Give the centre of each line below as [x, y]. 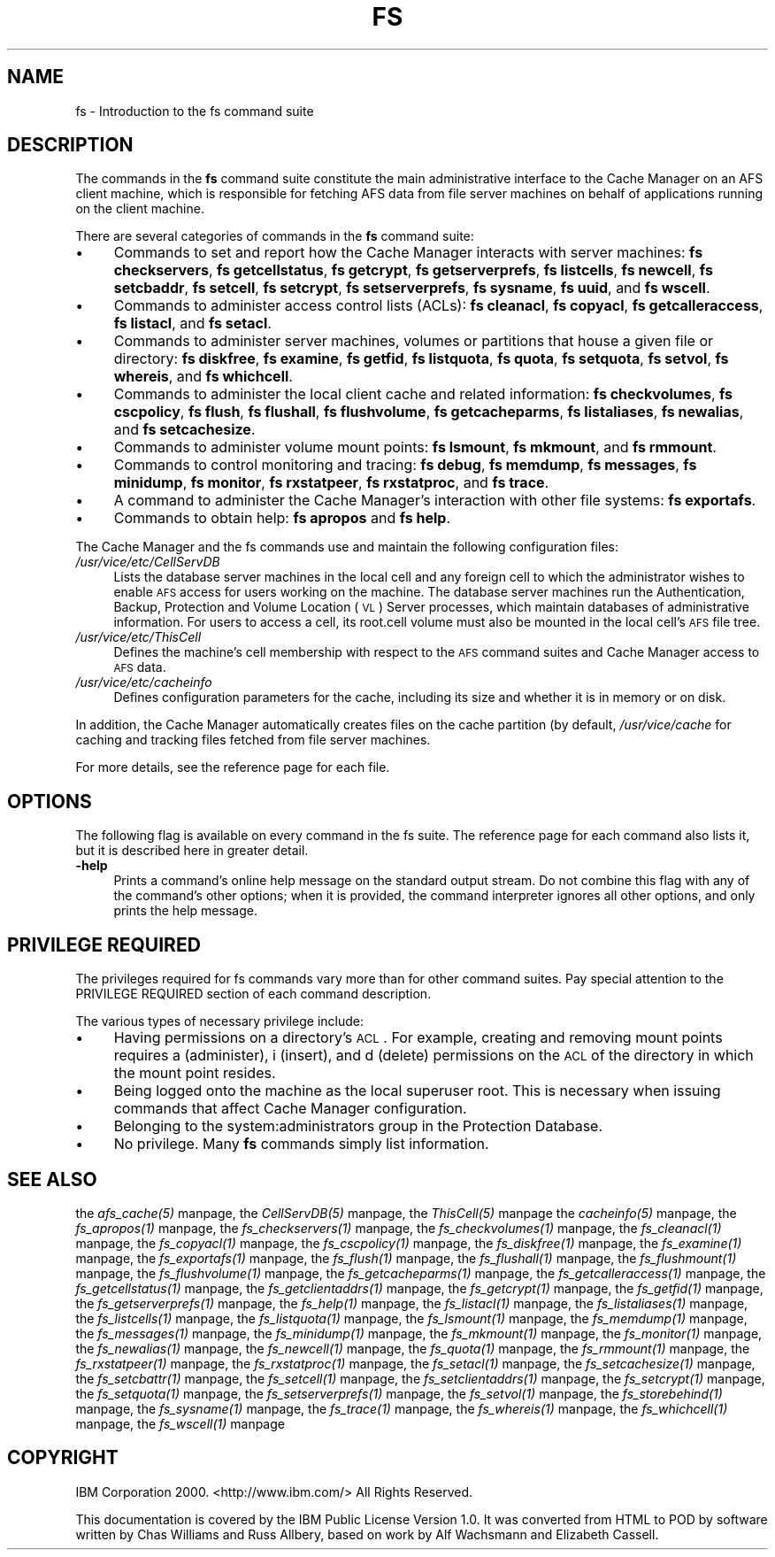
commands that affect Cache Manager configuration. [290, 1109]
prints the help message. [185, 911]
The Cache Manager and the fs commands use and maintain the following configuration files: [347, 547]
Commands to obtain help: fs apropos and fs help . [282, 518]
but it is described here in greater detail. [192, 851]
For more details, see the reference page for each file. [233, 767]
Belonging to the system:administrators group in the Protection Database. [358, 1126]
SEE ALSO [52, 1179]
